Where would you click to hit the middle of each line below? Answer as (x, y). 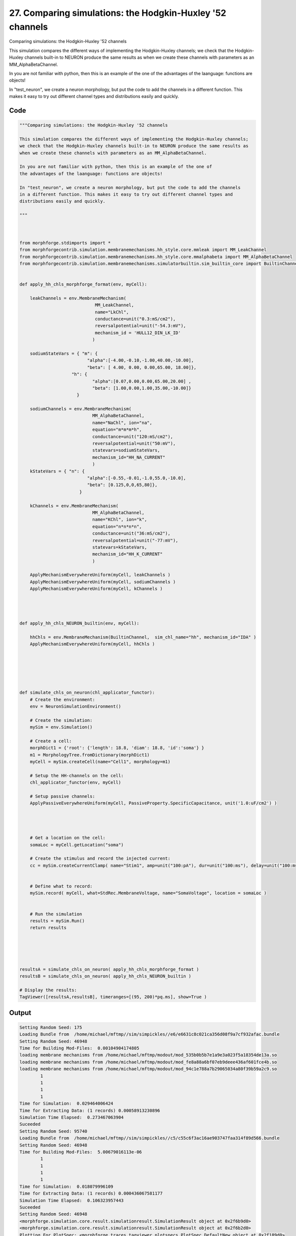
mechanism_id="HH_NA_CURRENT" (129, 457)
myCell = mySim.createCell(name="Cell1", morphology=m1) (100, 762)
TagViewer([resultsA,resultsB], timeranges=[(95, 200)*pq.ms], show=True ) (113, 997)
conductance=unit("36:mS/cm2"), (131, 533)
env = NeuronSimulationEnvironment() (75, 706)
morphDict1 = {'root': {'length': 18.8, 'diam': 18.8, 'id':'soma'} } (117, 748)
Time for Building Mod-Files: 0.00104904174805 (79, 1048)
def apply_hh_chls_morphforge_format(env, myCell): (83, 285)
